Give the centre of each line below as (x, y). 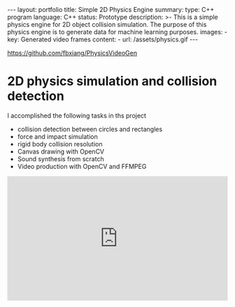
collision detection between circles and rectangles (90, 129)
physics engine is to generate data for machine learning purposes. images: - (117, 32)
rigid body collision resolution (60, 144)
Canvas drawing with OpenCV (61, 151)
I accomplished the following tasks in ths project (77, 115)
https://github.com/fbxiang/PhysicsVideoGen (72, 53)
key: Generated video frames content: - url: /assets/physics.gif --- (103, 39)
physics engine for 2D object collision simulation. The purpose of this (107, 25)
